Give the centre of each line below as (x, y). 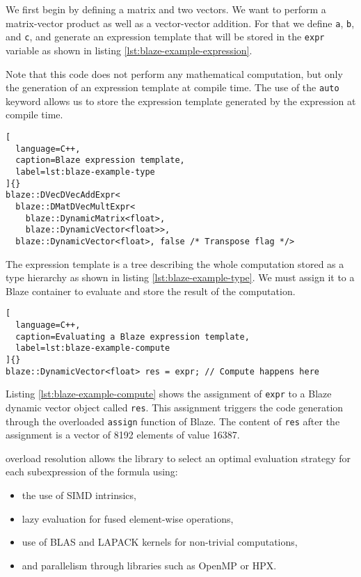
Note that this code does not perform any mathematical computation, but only (174, 73)
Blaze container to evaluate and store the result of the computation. (151, 291)
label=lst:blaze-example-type (85, 172)
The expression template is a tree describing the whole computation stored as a (175, 263)
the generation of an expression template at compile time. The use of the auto (173, 87)
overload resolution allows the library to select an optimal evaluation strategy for (178, 458)
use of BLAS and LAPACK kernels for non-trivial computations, (160, 542)
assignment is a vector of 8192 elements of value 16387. (123, 435)
